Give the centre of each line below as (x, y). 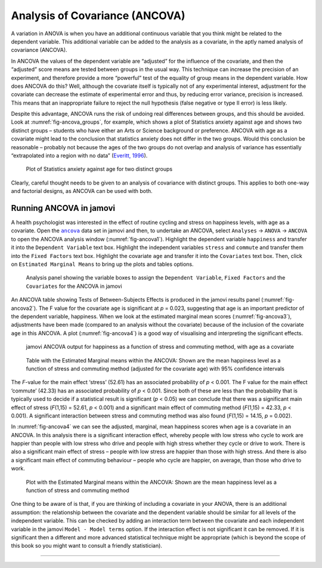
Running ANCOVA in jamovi (63, 208)
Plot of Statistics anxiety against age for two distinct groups (99, 169)
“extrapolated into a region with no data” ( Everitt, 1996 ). (79, 156)
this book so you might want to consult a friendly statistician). (86, 546)
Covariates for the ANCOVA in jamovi (74, 286)
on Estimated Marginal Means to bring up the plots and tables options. (102, 264)
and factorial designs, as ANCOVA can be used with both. (82, 191)
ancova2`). (24, 308)
